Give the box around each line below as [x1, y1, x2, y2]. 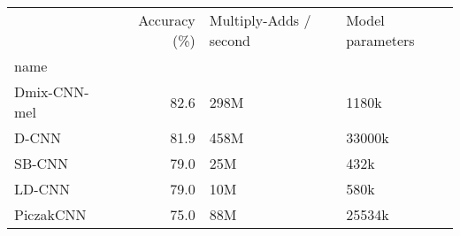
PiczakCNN [14, 204, 87, 225]
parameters [346, 30, 415, 50]
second [209, 30, 251, 50]
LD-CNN [14, 179, 71, 199]
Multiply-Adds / [209, 10, 311, 30]
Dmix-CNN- [14, 81, 89, 102]
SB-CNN [14, 153, 69, 173]
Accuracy [138, 10, 195, 30]
